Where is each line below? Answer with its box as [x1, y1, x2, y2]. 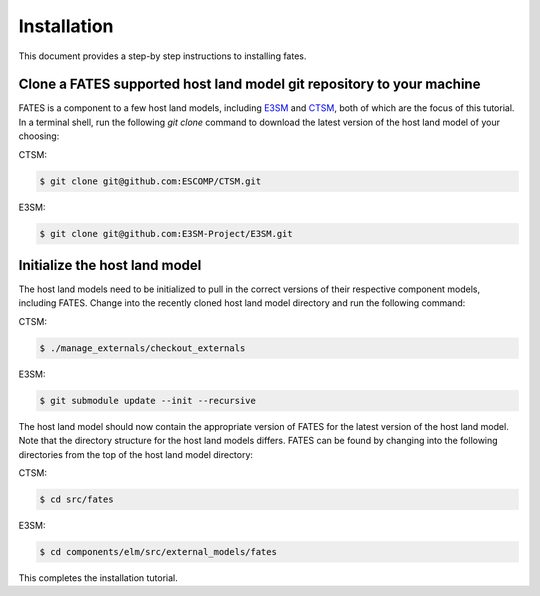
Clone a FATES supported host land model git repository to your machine [18, 76, 481, 93]
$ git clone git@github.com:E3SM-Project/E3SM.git [39, 228, 294, 239]
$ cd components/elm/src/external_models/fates [39, 546, 277, 557]
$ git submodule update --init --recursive [39, 395, 257, 406]
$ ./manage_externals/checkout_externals [39, 342, 246, 354]
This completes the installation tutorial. [18, 571, 179, 584]
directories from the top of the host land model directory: [18, 448, 254, 460]
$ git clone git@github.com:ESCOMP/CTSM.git [39, 175, 262, 187]
